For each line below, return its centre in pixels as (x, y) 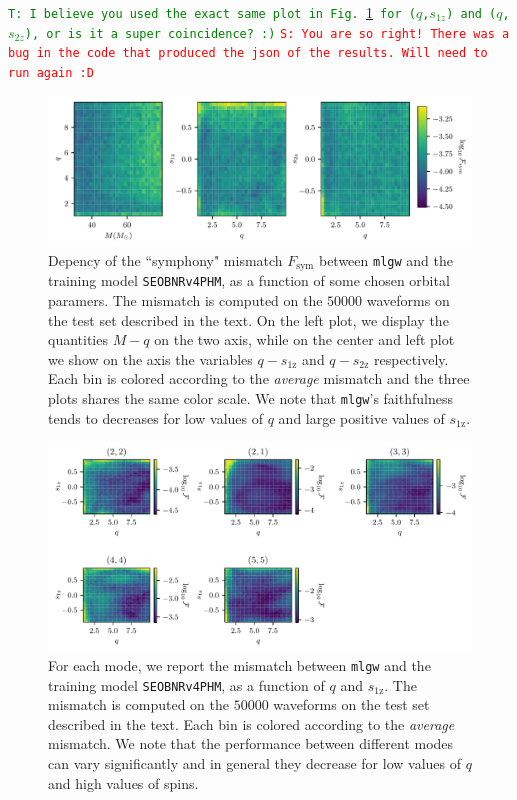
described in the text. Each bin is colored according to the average (251, 723)
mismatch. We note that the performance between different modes (251, 743)
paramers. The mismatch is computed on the (185, 300)
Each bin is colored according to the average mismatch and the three (259, 378)
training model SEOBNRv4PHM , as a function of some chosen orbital (249, 280)
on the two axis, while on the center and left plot (304, 339)
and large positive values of (361, 417)
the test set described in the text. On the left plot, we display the (248, 319)
